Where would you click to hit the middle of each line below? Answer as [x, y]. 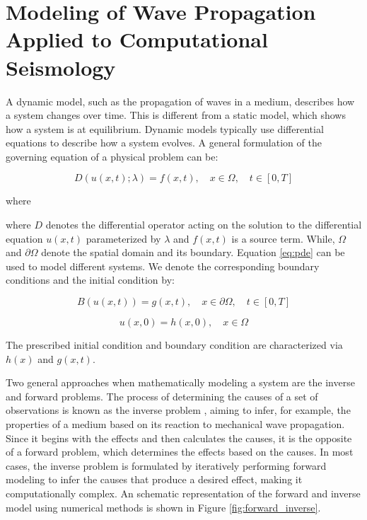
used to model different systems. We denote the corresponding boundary [163, 266]
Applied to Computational [137, 39]
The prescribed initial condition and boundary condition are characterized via [174, 345]
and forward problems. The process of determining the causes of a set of [162, 396]
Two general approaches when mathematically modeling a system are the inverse [180, 382]
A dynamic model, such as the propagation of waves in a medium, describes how [180, 101]
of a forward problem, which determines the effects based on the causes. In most [180, 452]
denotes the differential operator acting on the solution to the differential [204, 225]
